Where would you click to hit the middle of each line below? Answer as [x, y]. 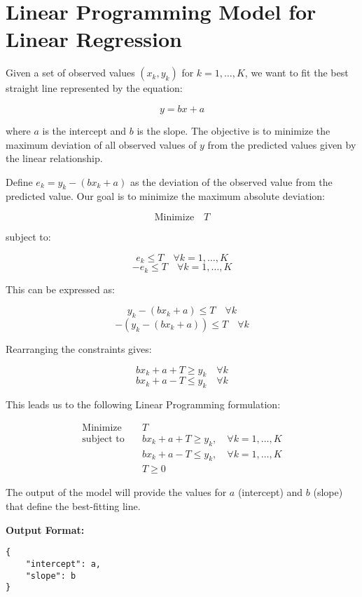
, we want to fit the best [297, 73]
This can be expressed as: [60, 289]
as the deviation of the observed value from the [231, 181]
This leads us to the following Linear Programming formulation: [143, 404]
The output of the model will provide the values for [116, 492]
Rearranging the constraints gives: [79, 348]
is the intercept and [84, 130]
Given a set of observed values [70, 73]
